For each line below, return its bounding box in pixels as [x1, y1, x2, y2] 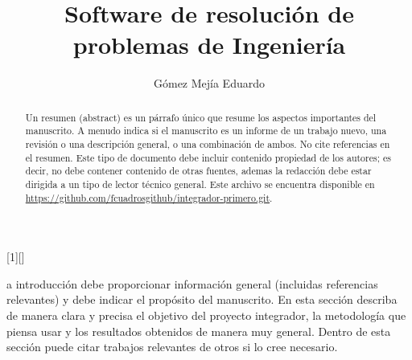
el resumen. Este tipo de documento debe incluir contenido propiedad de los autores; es [25, 150, 391, 164]
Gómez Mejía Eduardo [153, 75, 265, 92]
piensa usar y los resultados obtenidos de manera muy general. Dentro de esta [6, 322, 391, 339]
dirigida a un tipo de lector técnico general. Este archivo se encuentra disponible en [25, 177, 375, 190]
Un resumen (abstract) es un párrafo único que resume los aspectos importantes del [25, 110, 377, 124]
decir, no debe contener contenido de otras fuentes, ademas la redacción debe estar [25, 164, 372, 178]
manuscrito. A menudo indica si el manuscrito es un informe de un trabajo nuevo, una [25, 124, 387, 137]
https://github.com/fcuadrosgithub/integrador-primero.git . [25, 190, 273, 204]
